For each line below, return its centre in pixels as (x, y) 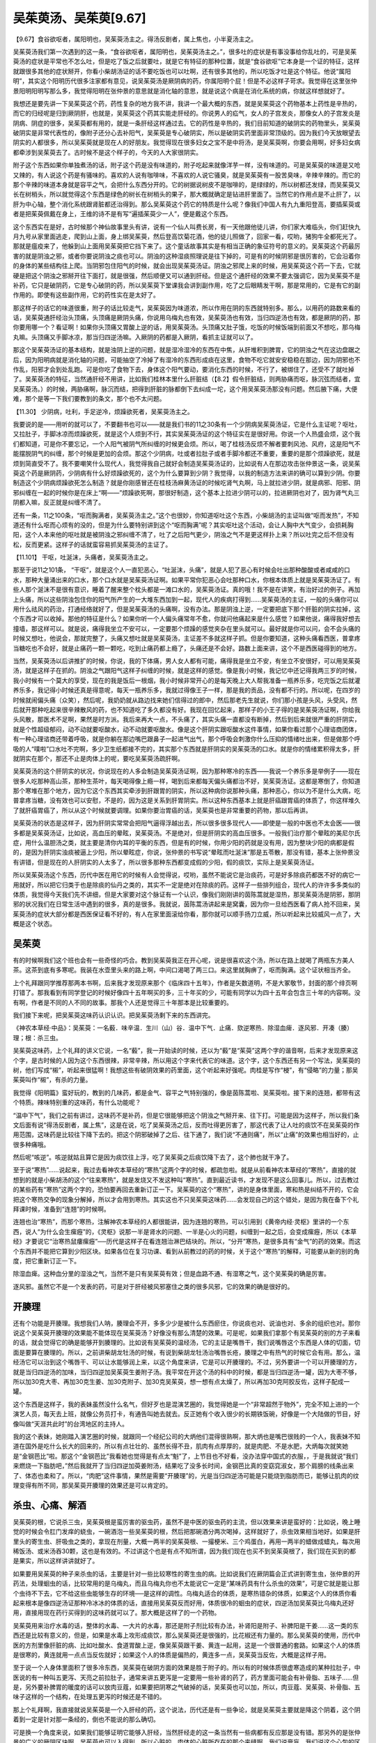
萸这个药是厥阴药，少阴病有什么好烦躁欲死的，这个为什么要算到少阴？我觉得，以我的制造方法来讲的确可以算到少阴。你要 (187, 473)
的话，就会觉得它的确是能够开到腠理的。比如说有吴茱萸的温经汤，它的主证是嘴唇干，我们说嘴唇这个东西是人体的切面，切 (187, 1343)
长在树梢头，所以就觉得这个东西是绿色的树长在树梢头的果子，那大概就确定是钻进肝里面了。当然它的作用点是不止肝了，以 (187, 195)
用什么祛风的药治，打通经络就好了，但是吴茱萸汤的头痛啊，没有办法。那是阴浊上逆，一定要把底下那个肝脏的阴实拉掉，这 (187, 609)
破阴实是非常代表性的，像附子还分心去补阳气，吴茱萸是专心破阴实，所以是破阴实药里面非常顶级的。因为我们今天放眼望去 (187, 133)
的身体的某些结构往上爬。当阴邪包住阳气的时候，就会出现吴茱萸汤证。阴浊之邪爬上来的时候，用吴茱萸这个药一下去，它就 (187, 266)
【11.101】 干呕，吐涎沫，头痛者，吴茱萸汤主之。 (83, 557)
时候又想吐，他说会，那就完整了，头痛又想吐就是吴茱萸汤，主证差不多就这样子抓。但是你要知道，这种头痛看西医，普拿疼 (187, 639)
